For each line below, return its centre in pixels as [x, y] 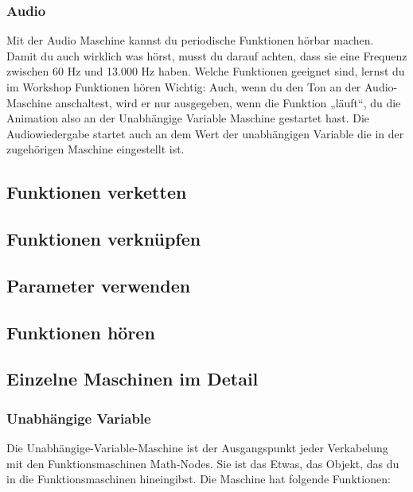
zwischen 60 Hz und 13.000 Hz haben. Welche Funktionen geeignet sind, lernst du [206, 71]
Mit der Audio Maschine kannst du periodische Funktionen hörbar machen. [190, 40]
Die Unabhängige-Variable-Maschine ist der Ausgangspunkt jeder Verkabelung [197, 448]
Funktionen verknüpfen [104, 239]
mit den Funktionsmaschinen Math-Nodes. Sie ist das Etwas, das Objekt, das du [203, 463]
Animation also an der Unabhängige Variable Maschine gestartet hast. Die [188, 118]
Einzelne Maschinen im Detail [132, 379]
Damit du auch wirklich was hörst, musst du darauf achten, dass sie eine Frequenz [207, 55]
